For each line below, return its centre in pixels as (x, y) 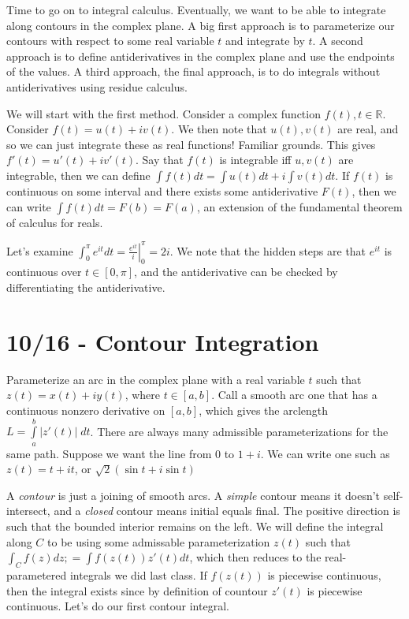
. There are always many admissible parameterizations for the (239, 431)
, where (142, 395)
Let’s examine (40, 250)
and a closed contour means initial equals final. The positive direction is (227, 511)
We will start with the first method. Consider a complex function (164, 113)
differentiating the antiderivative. (86, 287)
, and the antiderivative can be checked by (236, 272)
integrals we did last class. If (138, 575)
